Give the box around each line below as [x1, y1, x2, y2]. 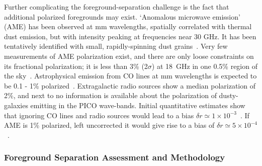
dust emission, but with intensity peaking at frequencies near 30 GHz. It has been [4, 31, 256, 41]
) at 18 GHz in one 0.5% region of [151, 60, 257, 71]
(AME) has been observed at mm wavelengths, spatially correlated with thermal [4, 21, 252, 32]
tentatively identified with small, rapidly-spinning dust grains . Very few [4, 41, 228, 51]
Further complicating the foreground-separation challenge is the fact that [4, 2, 229, 12]
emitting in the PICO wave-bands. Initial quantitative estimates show [30, 100, 245, 110]
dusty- [219, 90, 238, 101]
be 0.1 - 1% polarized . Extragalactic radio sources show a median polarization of [4, 80, 255, 91]
